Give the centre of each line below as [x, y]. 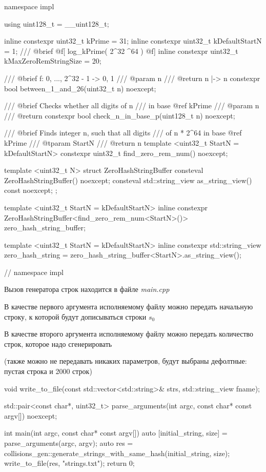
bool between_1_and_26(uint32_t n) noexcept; [80, 88]
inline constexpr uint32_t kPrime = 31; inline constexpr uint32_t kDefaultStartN [133, 41]
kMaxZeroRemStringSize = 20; [53, 61]
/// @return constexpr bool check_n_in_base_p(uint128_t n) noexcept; [120, 115]
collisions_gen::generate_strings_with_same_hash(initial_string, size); [117, 453]
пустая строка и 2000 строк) [48, 371]
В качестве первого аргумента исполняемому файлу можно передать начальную [129, 307]
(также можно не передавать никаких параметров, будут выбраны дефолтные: [126, 361]
